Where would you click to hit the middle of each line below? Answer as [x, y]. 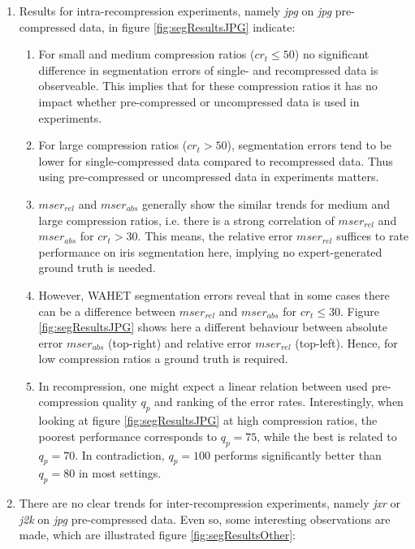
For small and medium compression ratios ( [147, 54]
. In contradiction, [120, 454]
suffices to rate [373, 236]
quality [120, 402]
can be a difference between [107, 311]
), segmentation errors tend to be [309, 145]
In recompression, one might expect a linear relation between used [203, 385]
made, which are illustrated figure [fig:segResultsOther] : [157, 535]
